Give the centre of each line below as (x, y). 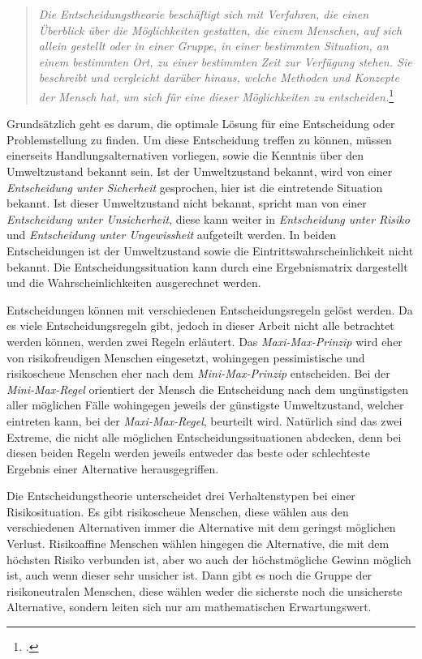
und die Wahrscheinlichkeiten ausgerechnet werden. (134, 282)
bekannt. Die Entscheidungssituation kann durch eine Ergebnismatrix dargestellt (207, 266)
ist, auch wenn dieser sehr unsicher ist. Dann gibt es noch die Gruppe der (189, 575)
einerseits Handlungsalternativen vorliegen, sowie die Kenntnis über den (185, 155)
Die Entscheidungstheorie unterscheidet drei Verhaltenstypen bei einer (181, 496)
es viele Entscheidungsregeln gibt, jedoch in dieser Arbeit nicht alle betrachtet (200, 325)
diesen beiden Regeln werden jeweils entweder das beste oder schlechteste (188, 453)
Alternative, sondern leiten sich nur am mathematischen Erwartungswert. (189, 607)
